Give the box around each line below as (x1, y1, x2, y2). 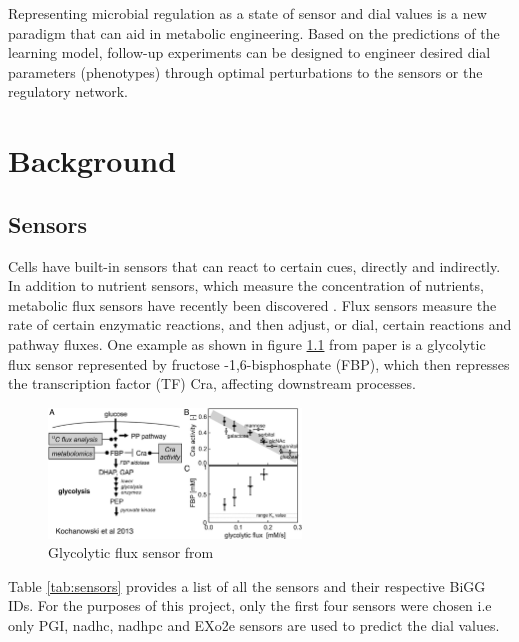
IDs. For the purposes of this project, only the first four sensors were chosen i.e (8, 595, 492, 616)
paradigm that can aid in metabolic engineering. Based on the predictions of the (8, 22, 500, 43)
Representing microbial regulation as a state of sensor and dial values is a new (8, 3, 487, 23)
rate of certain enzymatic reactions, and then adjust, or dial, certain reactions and (8, 314, 512, 335)
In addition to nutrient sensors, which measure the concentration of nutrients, (8, 275, 484, 296)
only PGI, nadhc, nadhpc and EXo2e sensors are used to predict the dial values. (8, 614, 500, 635)
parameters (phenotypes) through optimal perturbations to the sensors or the (8, 61, 483, 82)
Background (8, 140, 177, 181)
